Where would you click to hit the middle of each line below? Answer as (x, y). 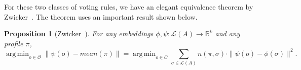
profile (14, 43)
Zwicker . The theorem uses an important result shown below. (101, 16)
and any (228, 33)
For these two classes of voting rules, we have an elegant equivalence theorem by (129, 7)
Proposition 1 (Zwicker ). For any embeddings (79, 33)
